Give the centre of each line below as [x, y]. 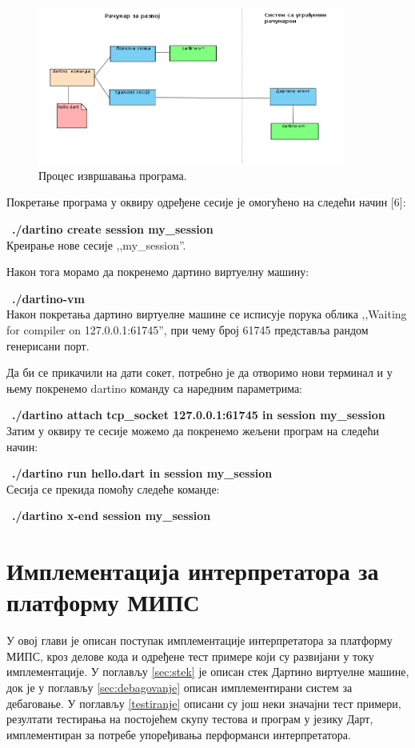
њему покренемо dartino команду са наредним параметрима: [154, 388]
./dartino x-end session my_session [112, 516]
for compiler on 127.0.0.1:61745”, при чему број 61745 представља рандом [188, 329]
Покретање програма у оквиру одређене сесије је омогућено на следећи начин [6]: [206, 202]
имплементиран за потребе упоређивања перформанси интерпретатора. [179, 734]
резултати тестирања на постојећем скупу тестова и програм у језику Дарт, [190, 719]
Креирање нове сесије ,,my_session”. [96, 244]
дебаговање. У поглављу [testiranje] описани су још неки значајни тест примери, [204, 703]
